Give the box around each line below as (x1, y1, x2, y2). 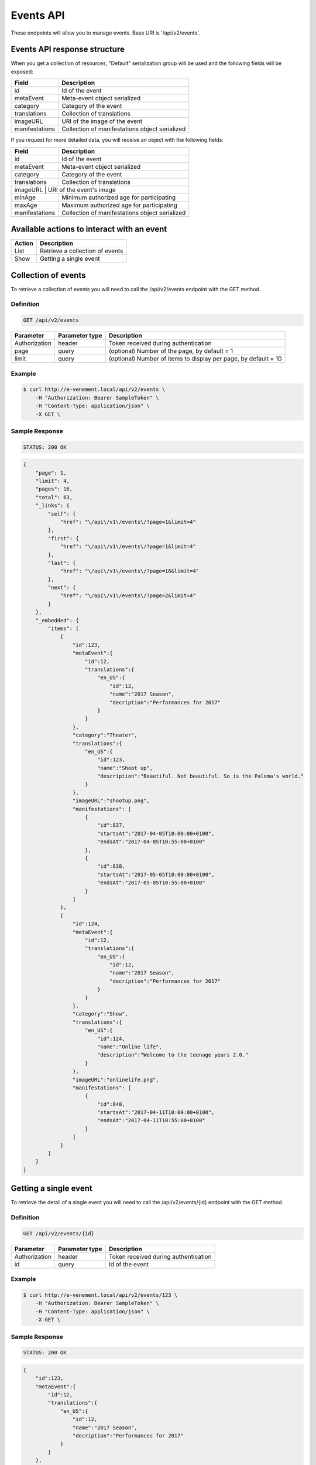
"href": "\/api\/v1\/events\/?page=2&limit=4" (60, 592, 196, 599)
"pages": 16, (35, 486, 73, 492)
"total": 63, (35, 494, 73, 500)
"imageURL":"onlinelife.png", (72, 1076, 159, 1083)
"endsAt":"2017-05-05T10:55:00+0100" (97, 880, 205, 886)
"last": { (47, 560, 76, 566)
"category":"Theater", (72, 732, 138, 738)
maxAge (14, 201, 37, 209)
